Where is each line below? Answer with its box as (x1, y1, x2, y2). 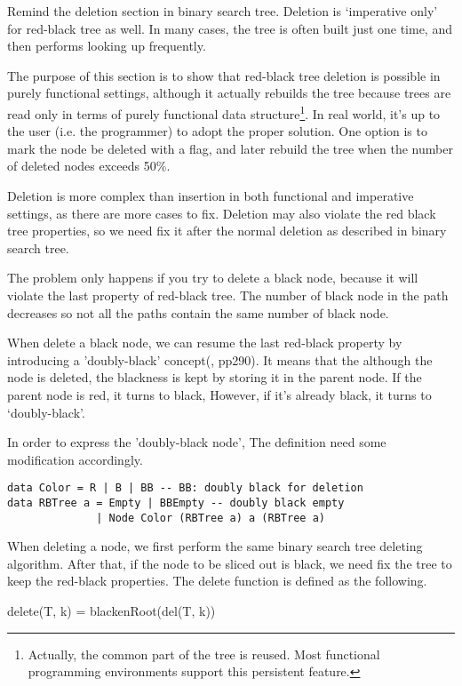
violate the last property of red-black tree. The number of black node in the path (7, 285, 449, 304)
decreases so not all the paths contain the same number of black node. (7, 303, 389, 322)
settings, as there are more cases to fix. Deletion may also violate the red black (7, 203, 436, 222)
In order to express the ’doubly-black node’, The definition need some (7, 433, 386, 451)
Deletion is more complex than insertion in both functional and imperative (7, 187, 414, 204)
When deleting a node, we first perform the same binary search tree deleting (7, 537, 423, 555)
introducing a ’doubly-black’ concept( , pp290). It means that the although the (7, 350, 433, 369)
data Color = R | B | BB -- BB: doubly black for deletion (7, 482, 363, 495)
